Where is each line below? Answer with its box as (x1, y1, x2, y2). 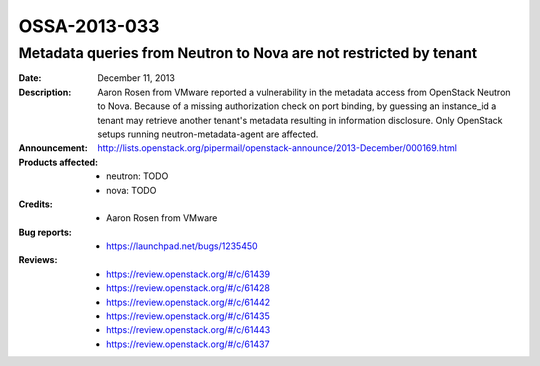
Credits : (18, 198, 54, 210)
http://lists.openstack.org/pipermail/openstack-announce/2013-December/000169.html (97, 142, 457, 154)
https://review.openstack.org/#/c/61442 (106, 296, 271, 308)
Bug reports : (18, 226, 72, 238)
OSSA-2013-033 (18, 15, 160, 37)
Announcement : (18, 142, 89, 154)
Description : (18, 86, 72, 98)
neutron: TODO (106, 170, 169, 182)
